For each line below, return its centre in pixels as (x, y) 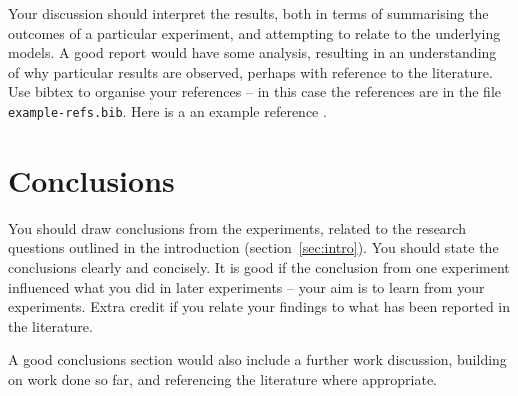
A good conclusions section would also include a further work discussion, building (257, 359)
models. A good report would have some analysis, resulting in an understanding (252, 52)
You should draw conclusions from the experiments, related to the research (237, 227)
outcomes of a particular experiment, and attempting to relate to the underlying (254, 32)
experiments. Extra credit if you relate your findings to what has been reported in (259, 306)
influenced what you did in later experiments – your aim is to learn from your (246, 286)
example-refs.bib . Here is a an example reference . (167, 110)
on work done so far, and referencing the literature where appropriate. (223, 378)
